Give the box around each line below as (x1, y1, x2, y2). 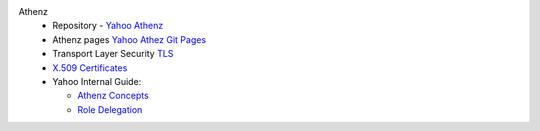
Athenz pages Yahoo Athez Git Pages (52, 33, 207, 45)
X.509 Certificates (52, 61, 128, 74)
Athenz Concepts (77, 90, 149, 102)
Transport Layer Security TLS (52, 48, 174, 60)
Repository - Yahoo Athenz (52, 20, 164, 32)
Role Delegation (77, 103, 143, 115)
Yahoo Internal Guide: (52, 75, 142, 87)
